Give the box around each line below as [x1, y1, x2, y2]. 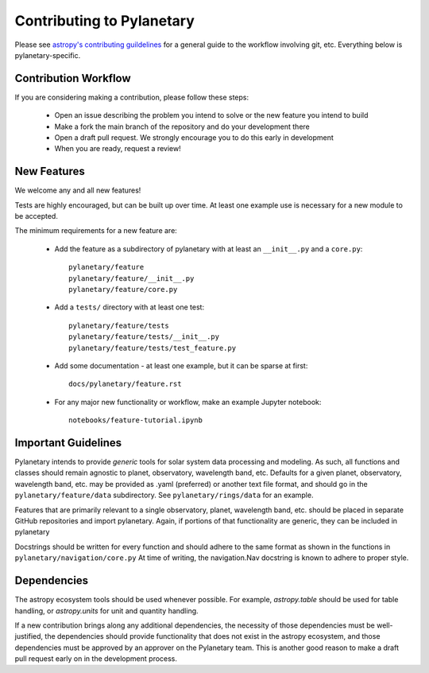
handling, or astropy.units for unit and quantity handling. [14, 605, 199, 616]
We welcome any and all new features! [14, 185, 141, 195]
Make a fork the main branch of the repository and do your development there [54, 122, 310, 131]
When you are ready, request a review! [54, 144, 182, 154]
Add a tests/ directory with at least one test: [54, 302, 205, 312]
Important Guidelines [14, 436, 122, 449]
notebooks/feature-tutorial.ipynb [68, 416, 203, 425]
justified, [14, 632, 44, 641]
